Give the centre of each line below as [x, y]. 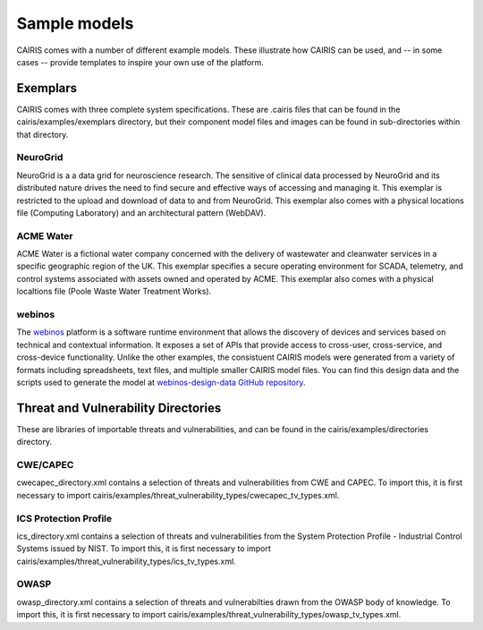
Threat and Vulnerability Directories [119, 408]
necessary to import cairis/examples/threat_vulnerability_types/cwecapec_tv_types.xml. [178, 495]
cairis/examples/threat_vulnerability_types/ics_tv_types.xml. [126, 561]
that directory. [42, 134]
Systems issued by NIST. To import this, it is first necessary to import [144, 549]
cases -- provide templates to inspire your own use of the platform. [140, 62]
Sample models [75, 23]
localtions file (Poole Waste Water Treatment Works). [114, 292]
